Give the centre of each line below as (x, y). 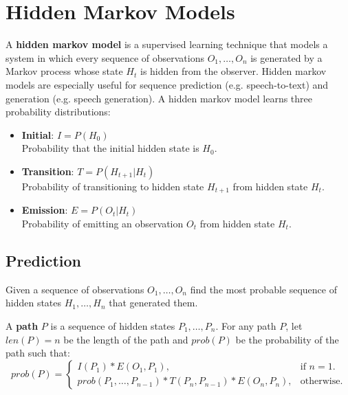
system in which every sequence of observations (105, 57)
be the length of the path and (126, 339)
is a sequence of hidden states (113, 325)
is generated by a (286, 57)
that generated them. (153, 303)
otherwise (320, 382)
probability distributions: (58, 112)
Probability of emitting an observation (102, 223)
